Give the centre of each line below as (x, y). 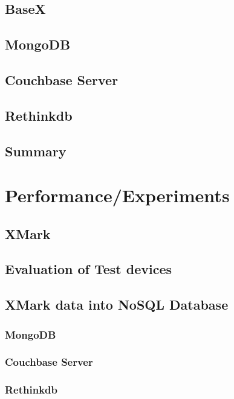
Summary (36, 151)
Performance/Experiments (117, 195)
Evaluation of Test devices (89, 269)
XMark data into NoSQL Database (117, 305)
